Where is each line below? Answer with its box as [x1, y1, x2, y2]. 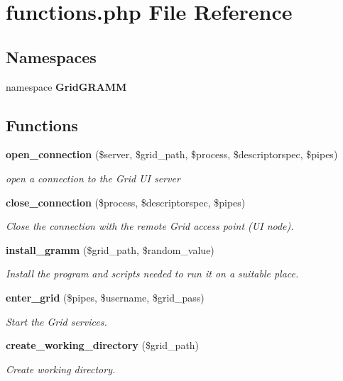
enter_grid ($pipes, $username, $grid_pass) [6, 289, 205, 304]
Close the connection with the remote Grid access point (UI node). [6, 219, 294, 233]
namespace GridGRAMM [6, 79, 127, 94]
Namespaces [6, 45, 97, 67]
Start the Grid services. [6, 314, 107, 328]
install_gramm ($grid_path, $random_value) [6, 242, 214, 257]
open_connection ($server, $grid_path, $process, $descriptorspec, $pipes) [6, 147, 338, 162]
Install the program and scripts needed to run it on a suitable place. [6, 266, 299, 281]
